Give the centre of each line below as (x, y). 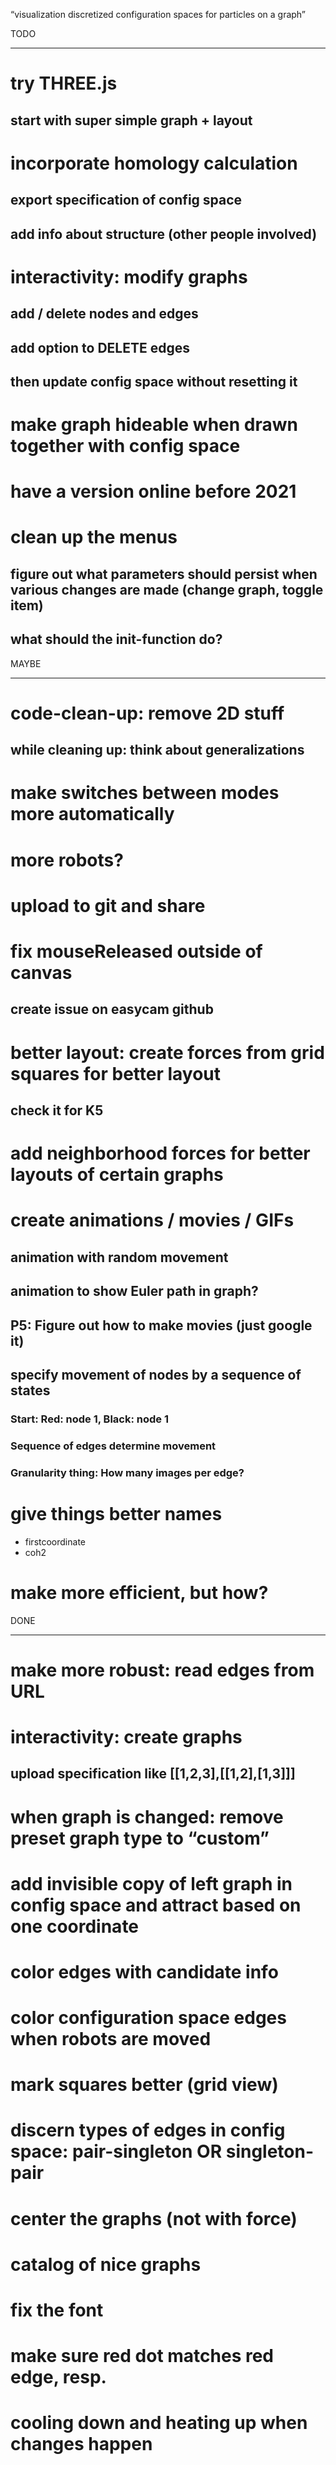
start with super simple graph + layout (131, 120)
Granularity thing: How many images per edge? (127, 1472)
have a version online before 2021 (153, 491)
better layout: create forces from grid (167, 1052)
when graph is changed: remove (147, 1816)
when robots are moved (111, 2039)
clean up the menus (94, 537)
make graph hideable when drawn (154, 425)
